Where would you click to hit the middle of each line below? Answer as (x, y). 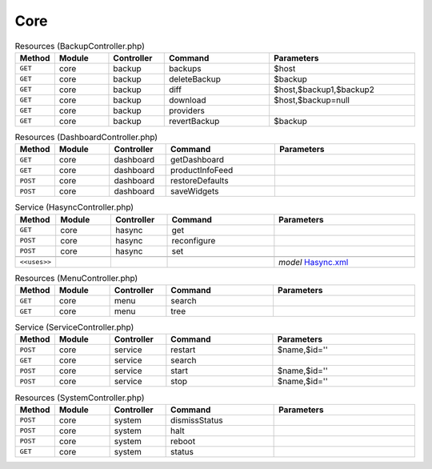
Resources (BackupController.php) (80, 46)
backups (185, 68)
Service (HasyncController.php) (74, 207)
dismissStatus (197, 420)
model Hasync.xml (314, 262)
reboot (183, 441)
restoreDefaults (199, 181)
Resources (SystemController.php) (80, 398)
